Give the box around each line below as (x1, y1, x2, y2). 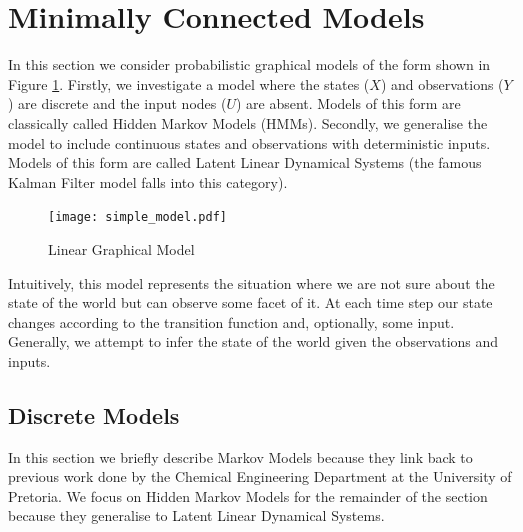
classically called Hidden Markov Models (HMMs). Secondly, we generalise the (8, 112, 488, 133)
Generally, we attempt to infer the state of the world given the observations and (8, 331, 499, 352)
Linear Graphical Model (48, 238, 195, 259)
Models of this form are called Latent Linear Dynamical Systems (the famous (8, 152, 482, 173)
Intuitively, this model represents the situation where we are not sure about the (8, 272, 495, 293)
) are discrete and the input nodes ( (8, 93, 227, 114)
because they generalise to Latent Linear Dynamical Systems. (8, 505, 385, 526)
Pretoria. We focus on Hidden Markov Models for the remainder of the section (8, 485, 488, 506)
